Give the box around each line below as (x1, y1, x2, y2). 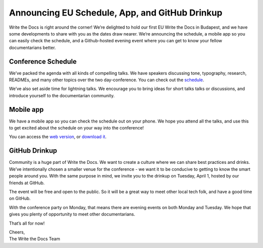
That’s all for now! (9, 220, 45, 226)
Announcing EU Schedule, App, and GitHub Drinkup (9, 7, 223, 18)
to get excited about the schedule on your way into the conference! (9, 125, 144, 131)
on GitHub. (9, 195, 31, 201)
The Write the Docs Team (9, 236, 60, 242)
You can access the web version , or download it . (9, 134, 107, 140)
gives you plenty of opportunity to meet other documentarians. (9, 212, 135, 217)
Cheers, (9, 229, 25, 235)
